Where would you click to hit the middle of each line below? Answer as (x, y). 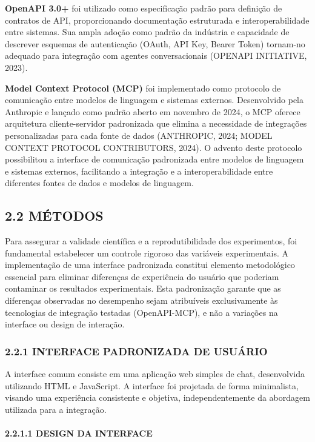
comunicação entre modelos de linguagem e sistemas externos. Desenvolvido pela (154, 100)
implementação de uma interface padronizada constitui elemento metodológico (150, 265)
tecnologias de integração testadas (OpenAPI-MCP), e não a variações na (141, 312)
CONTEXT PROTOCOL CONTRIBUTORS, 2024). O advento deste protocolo (154, 147)
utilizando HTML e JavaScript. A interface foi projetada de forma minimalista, (152, 385)
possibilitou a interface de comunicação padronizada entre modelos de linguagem (154, 159)
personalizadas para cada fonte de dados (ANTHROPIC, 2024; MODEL (139, 135)
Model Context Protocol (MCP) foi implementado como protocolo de (143, 88)
